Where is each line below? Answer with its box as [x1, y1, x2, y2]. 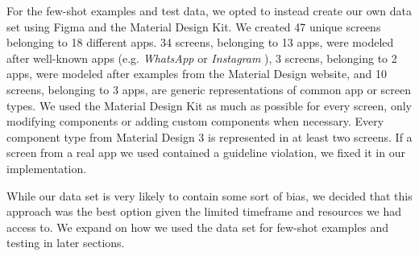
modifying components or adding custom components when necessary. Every [6, 113, 384, 130]
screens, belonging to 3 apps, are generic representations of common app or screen [6, 81, 411, 97]
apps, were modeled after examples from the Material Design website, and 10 [6, 65, 387, 82]
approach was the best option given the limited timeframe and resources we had [6, 203, 402, 220]
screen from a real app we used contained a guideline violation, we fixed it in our [6, 144, 405, 161]
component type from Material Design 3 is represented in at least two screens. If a [6, 128, 413, 145]
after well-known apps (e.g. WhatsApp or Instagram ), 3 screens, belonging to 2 [6, 49, 397, 66]
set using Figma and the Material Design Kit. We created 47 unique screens [6, 18, 381, 35]
